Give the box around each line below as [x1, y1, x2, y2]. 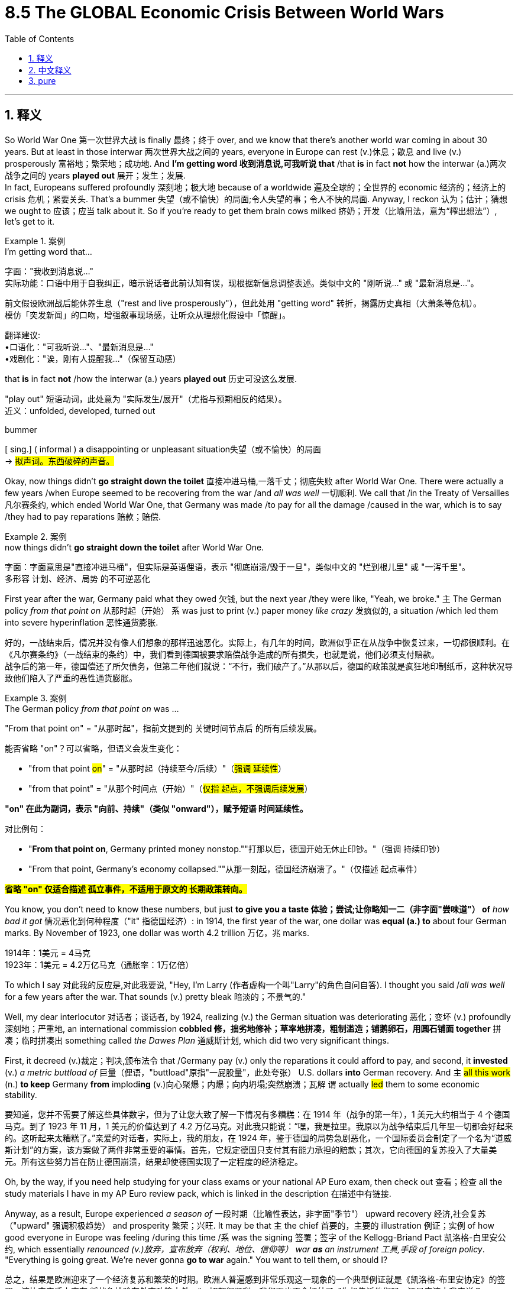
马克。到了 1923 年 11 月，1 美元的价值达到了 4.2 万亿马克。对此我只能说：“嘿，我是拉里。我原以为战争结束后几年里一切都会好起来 [5, 1120, 513, 1131]
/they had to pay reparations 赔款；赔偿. [5, 511, 161, 522]
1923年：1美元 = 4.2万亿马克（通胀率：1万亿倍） [5, 959, 194, 970]
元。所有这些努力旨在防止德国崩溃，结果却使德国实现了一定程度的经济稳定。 [5, 1156, 303, 1167]
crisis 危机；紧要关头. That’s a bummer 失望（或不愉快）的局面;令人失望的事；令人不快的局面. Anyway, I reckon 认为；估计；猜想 [5, 193, 508, 204]
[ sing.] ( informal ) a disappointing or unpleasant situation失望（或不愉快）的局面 [5, 443, 322, 454]
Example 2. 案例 [5, 531, 67, 542]
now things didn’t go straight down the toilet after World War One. [5, 542, 264, 552]
